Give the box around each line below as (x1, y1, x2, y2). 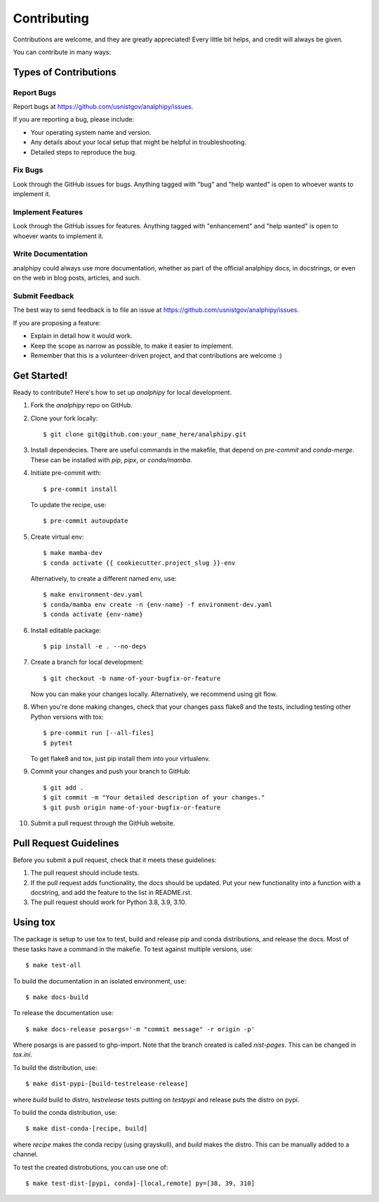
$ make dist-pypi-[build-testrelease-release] (25, 1080, 189, 1088)
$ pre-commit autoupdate (43, 517, 128, 525)
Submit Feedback (13, 292, 74, 301)
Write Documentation (13, 249, 88, 259)
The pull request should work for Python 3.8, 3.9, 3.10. (30, 898, 187, 906)
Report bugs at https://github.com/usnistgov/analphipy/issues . (13, 103, 194, 111)
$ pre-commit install (43, 485, 117, 493)
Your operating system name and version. (30, 128, 152, 136)
